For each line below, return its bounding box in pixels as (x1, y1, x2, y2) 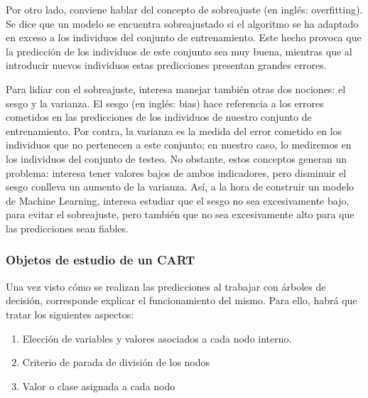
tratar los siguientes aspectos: (6, 306, 134, 321)
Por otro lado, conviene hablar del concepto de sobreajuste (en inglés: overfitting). (6, 2, 363, 16)
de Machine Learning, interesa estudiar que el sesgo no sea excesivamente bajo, (6, 193, 350, 208)
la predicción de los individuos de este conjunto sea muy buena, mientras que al (6, 43, 352, 58)
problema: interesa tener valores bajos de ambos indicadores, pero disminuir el (6, 165, 347, 180)
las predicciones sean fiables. (6, 220, 129, 235)
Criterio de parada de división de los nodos (22, 355, 210, 370)
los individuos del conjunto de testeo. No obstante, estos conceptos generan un (6, 151, 347, 166)
